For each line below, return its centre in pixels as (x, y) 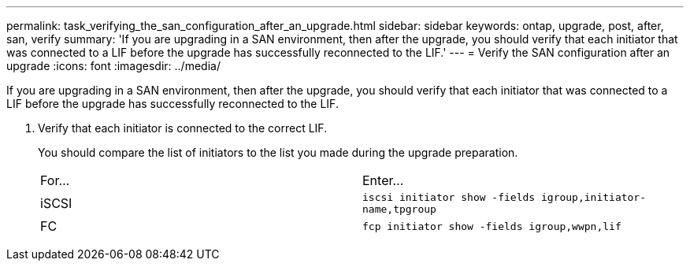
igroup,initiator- (594, 197)
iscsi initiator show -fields (449, 197)
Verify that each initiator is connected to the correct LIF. (183, 128)
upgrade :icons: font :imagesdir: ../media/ (113, 66)
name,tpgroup (399, 209)
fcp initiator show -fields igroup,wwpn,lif (492, 226)
